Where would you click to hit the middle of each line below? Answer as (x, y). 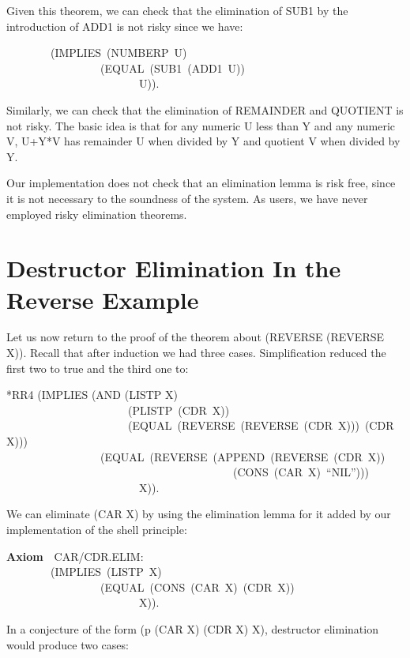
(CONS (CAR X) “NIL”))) (301, 472)
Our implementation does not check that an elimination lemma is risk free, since (201, 183)
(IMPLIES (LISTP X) (106, 572)
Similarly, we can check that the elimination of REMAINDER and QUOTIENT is (205, 109)
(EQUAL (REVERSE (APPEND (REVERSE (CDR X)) (243, 456)
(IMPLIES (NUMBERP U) (118, 53)
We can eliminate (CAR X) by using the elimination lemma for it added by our (199, 514)
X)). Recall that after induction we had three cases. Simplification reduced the (196, 353)
